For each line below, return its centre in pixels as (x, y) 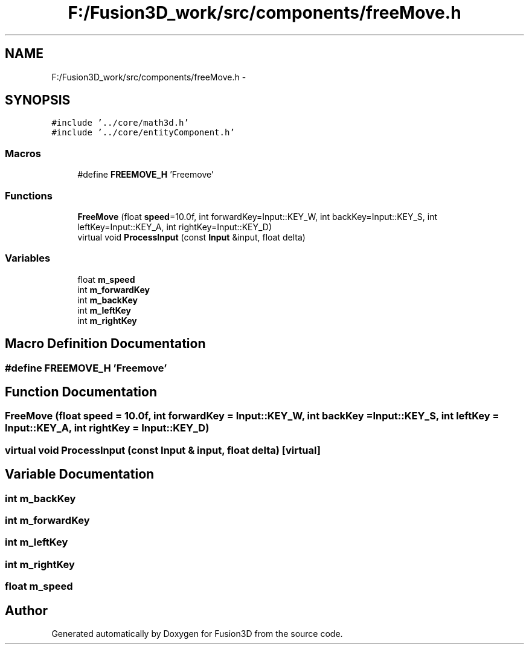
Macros (23, 153)
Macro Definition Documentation (105, 344)
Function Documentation (81, 392)
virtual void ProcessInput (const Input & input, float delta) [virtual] (163, 450)
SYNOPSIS (38, 100)
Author (26, 610)
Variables (28, 258)
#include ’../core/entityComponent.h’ (143, 133)
